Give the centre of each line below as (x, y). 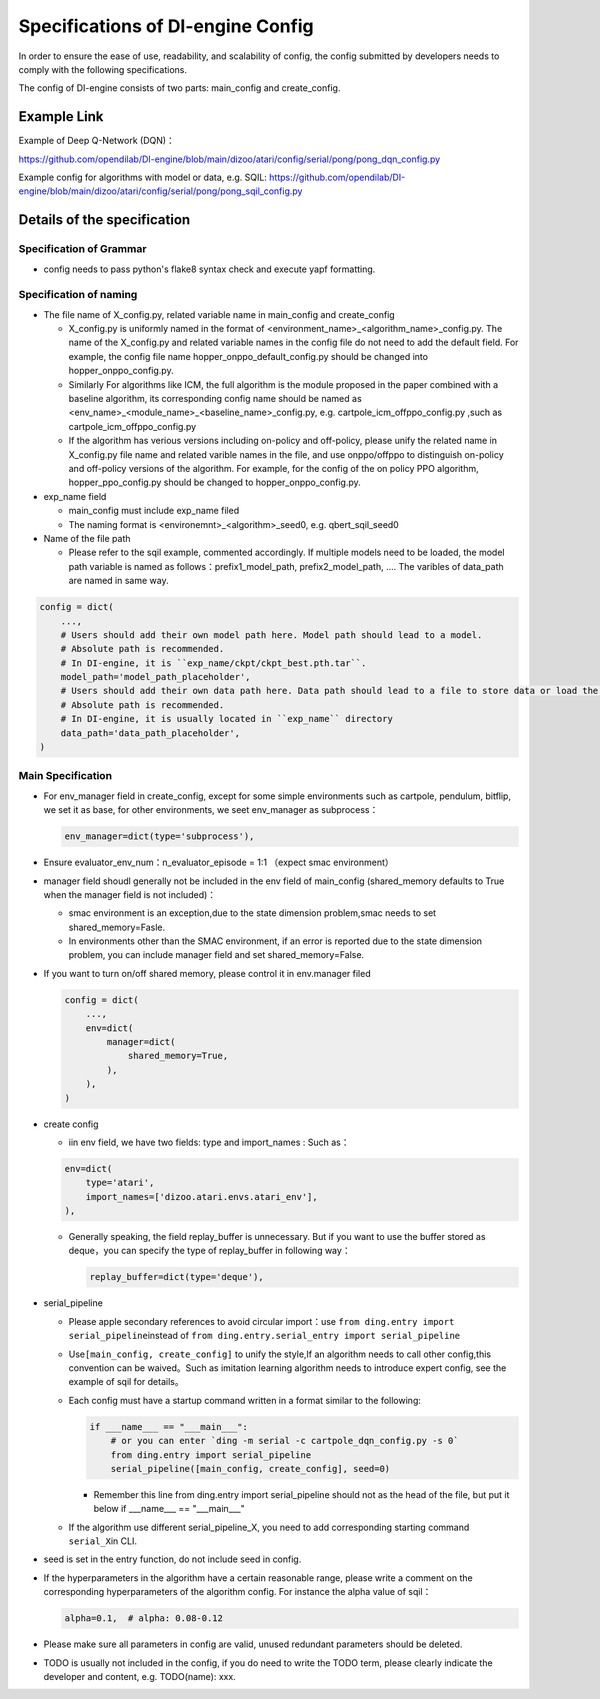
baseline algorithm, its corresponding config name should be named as (215, 399)
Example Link (61, 116)
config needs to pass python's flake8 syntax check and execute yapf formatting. (209, 269)
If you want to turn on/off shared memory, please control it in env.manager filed (207, 973)
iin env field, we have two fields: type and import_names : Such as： (209, 1142)
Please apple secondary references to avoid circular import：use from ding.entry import (261, 1321)
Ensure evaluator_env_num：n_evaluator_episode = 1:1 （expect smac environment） (218, 862)
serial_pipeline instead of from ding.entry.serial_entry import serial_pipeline (264, 1336)
